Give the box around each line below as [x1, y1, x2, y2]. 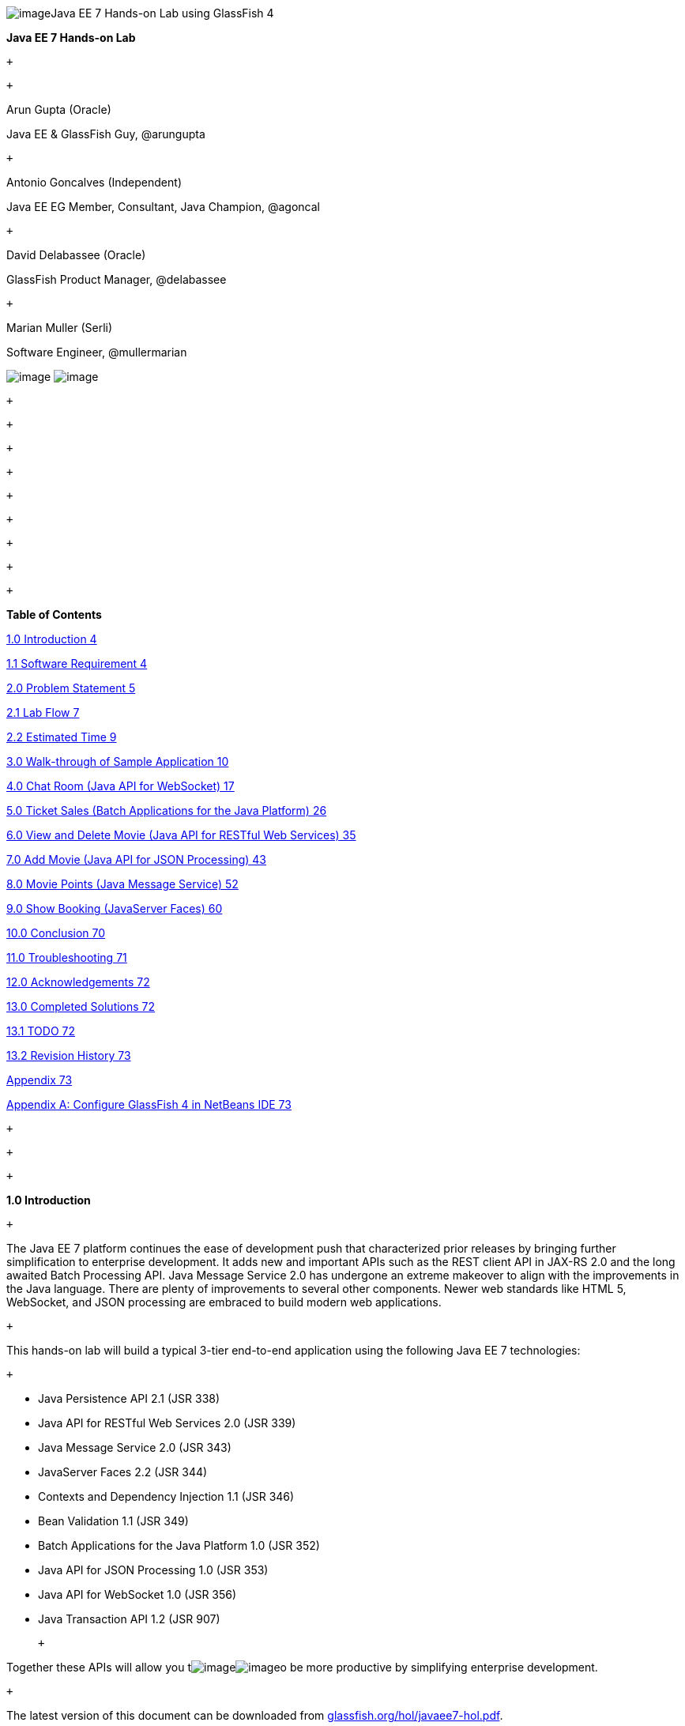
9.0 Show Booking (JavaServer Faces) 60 [6, 902, 223, 915]
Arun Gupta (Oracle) [6, 103, 111, 116]
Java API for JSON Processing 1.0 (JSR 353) [38, 1563, 269, 1577]
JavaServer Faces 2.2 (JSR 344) [38, 1465, 208, 1479]
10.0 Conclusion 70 [6, 926, 106, 940]
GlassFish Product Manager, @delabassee [6, 273, 227, 286]
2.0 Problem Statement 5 [6, 681, 136, 695]
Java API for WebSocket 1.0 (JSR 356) [38, 1588, 237, 1601]
